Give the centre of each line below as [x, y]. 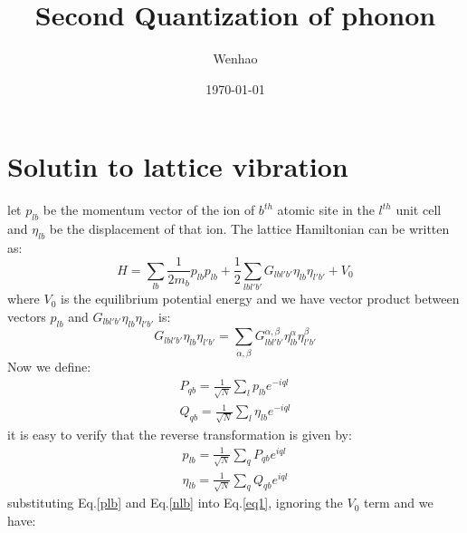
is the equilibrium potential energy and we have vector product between [260, 299]
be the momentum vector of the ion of [149, 210]
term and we [398, 503]
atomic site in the [326, 210]
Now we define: [49, 366]
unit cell [419, 210]
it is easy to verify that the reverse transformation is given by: [180, 434]
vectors [27, 316]
